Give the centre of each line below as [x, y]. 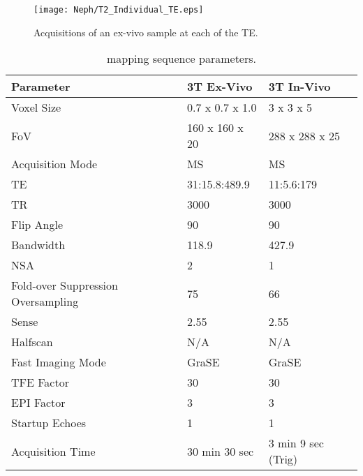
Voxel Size [36, 107]
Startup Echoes [49, 423]
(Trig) [283, 459]
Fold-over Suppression [65, 285]
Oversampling [45, 302]
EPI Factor [38, 403]
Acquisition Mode [54, 164]
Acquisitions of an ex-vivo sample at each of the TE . [146, 32]
